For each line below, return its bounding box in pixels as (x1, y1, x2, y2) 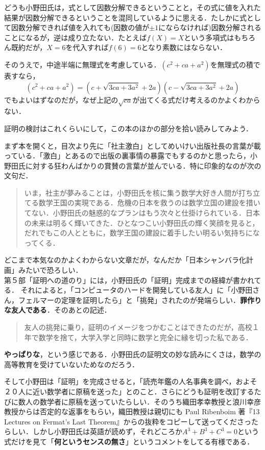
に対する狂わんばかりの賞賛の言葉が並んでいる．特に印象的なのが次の (25, 160, 261, 171)
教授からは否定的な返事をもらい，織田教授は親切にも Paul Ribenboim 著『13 (4, 406, 260, 417)
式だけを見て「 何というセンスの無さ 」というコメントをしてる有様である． (4, 436, 254, 446)
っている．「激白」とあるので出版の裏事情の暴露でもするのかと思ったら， (4, 150, 250, 161)
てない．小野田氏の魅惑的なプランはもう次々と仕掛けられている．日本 (24, 207, 260, 218)
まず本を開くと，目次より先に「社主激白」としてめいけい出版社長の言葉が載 (4, 140, 261, 151)
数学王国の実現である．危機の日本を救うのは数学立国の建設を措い (38, 197, 260, 208)
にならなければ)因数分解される (158, 22, 261, 33)
